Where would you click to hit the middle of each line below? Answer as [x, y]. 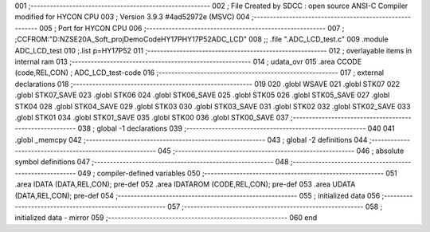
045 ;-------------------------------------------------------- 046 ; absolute [281, 151]
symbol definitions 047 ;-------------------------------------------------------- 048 [152, 162]
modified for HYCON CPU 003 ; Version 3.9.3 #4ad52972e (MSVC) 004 [132, 17]
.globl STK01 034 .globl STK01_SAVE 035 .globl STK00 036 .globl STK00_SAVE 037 [152, 117]
